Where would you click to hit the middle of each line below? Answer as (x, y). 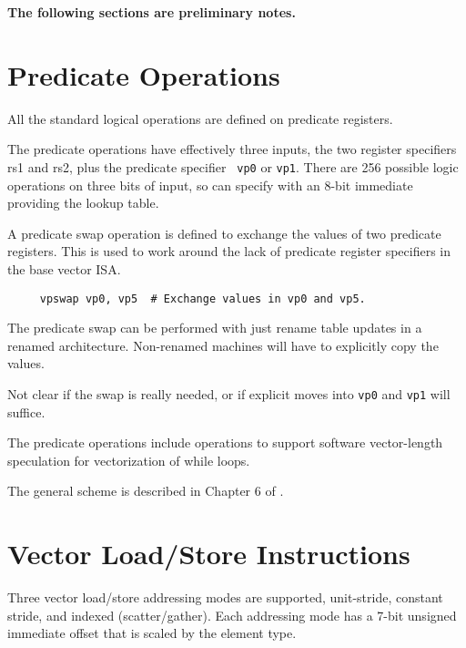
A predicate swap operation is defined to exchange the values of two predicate (224, 233)
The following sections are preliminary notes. (152, 12)
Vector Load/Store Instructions (209, 554)
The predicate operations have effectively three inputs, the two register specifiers (232, 149)
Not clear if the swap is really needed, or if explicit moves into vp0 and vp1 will (229, 393)
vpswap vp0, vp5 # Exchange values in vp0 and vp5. (203, 298)
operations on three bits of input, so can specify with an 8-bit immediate (210, 185)
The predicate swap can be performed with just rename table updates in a (215, 328)
